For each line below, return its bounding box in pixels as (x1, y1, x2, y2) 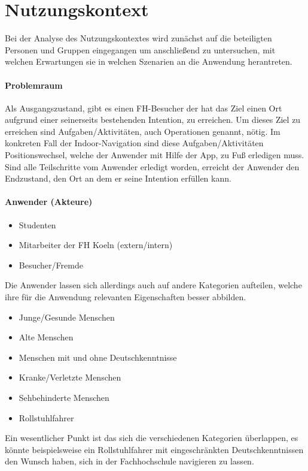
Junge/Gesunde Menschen (19, 310, 115, 323)
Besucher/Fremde (19, 258, 83, 271)
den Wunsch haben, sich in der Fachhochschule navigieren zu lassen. (5, 455, 254, 467)
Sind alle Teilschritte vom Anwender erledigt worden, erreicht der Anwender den (5, 160, 300, 173)
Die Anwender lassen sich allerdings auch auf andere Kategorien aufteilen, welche (5, 279, 302, 291)
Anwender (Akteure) (5, 195, 93, 208)
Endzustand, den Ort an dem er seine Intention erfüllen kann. (5, 172, 231, 185)
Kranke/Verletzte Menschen (19, 371, 121, 384)
